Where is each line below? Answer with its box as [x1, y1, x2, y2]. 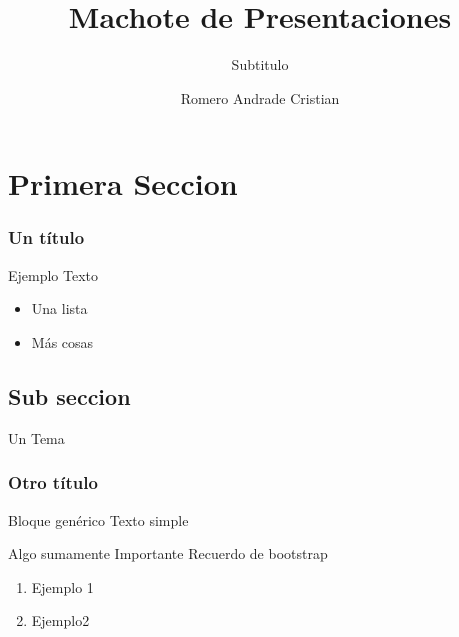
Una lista [31, 298, 88, 319]
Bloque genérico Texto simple [8, 509, 189, 530]
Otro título [8, 470, 98, 495]
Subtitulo [231, 54, 289, 75]
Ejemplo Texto [8, 264, 99, 285]
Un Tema [8, 427, 65, 448]
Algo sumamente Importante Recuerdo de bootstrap [8, 543, 328, 564]
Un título [8, 225, 85, 250]
